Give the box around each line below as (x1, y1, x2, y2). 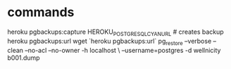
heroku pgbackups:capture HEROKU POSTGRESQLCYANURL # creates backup (7, 27, 224, 37)
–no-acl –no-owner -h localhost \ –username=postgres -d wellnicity (24, 46, 221, 54)
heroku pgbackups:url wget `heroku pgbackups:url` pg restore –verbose (7, 37, 212, 46)
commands (7, 4, 75, 20)
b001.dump (7, 54, 40, 62)
